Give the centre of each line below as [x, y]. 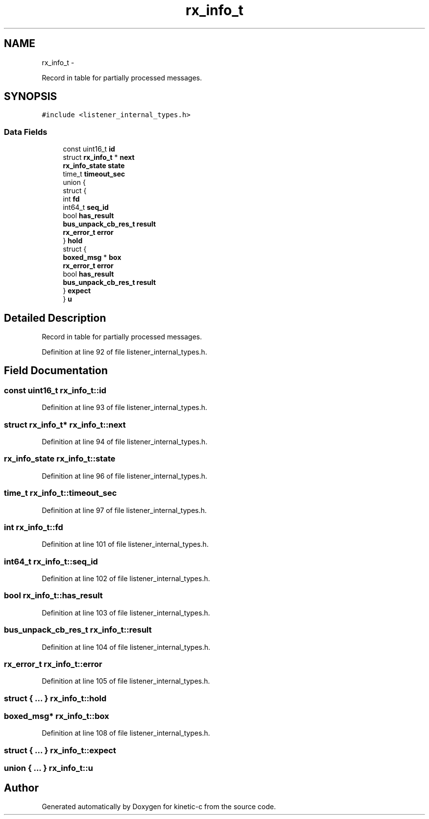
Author [21, 788]
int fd [71, 199]
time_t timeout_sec [94, 174]
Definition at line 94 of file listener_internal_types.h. [125, 442]
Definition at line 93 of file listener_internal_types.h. [125, 408]
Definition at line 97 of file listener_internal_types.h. [124, 510]
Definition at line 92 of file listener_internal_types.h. [124, 352]
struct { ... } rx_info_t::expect [60, 750]
